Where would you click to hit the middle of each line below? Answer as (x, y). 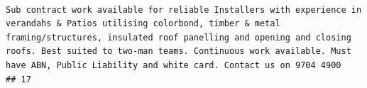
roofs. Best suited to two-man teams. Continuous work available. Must (179, 51)
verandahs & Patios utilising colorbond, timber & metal (143, 24)
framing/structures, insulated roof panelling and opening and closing (179, 37)
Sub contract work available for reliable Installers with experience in (184, 10)
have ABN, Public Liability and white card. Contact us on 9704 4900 (174, 65)
